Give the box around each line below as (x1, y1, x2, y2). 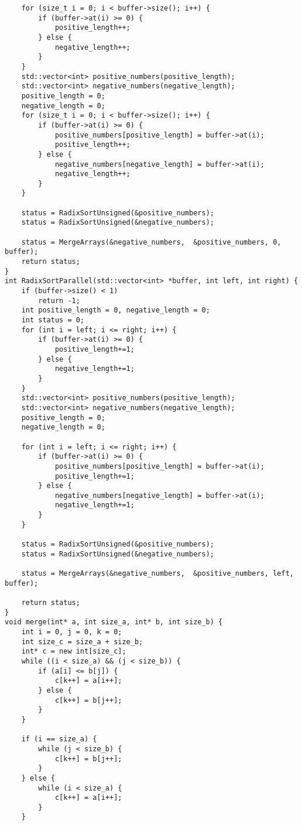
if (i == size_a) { (21, 735, 97, 744)
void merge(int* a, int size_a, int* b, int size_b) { (5, 618, 223, 627)
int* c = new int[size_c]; (21, 647, 126, 656)
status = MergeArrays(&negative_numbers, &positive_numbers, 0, (21, 238, 282, 246)
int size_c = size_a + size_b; (21, 637, 143, 646)
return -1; (38, 296, 80, 305)
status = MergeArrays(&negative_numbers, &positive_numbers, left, (21, 569, 294, 578)
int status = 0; (21, 316, 85, 324)
